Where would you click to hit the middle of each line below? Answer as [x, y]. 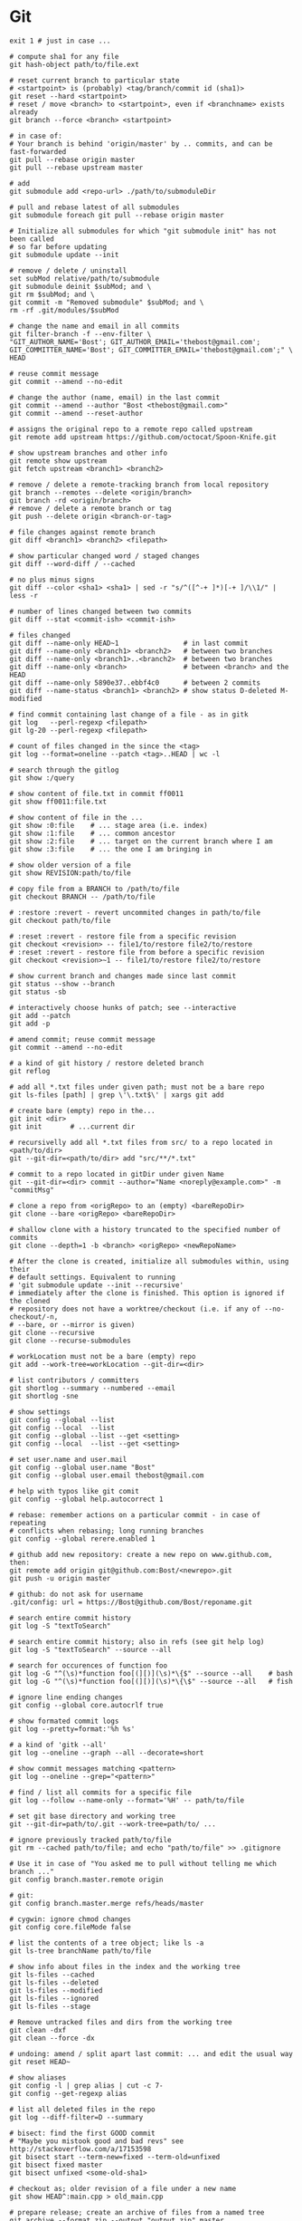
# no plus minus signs [52, 580]
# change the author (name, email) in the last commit [115, 397]
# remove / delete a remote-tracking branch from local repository [139, 485]
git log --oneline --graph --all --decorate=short [107, 1753]
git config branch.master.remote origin [87, 1880]
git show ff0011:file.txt [58, 802]
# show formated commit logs [64, 1721]
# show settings [40, 1412]
